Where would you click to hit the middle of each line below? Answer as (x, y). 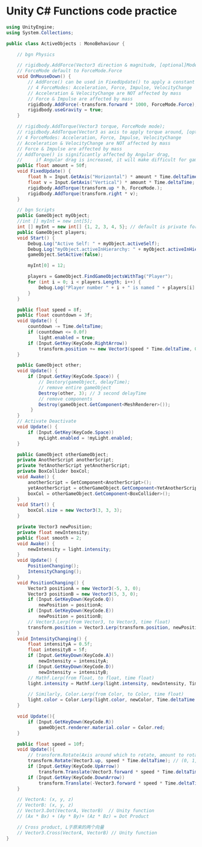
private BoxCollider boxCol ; (54, 471)
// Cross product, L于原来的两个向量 (60, 827)
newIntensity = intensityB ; (74, 672)
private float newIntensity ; (54, 532)
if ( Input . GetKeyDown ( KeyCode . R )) (71, 722)
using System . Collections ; (40, 32)
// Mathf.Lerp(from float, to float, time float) (91, 678)
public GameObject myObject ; (54, 216)
